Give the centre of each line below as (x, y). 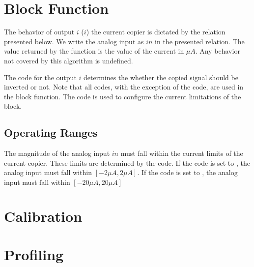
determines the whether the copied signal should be (161, 77)
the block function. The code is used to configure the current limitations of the (123, 96)
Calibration (43, 216)
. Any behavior (218, 51)
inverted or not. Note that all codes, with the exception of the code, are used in (124, 87)
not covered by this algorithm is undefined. (69, 60)
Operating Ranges (51, 133)
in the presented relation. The (200, 41)
